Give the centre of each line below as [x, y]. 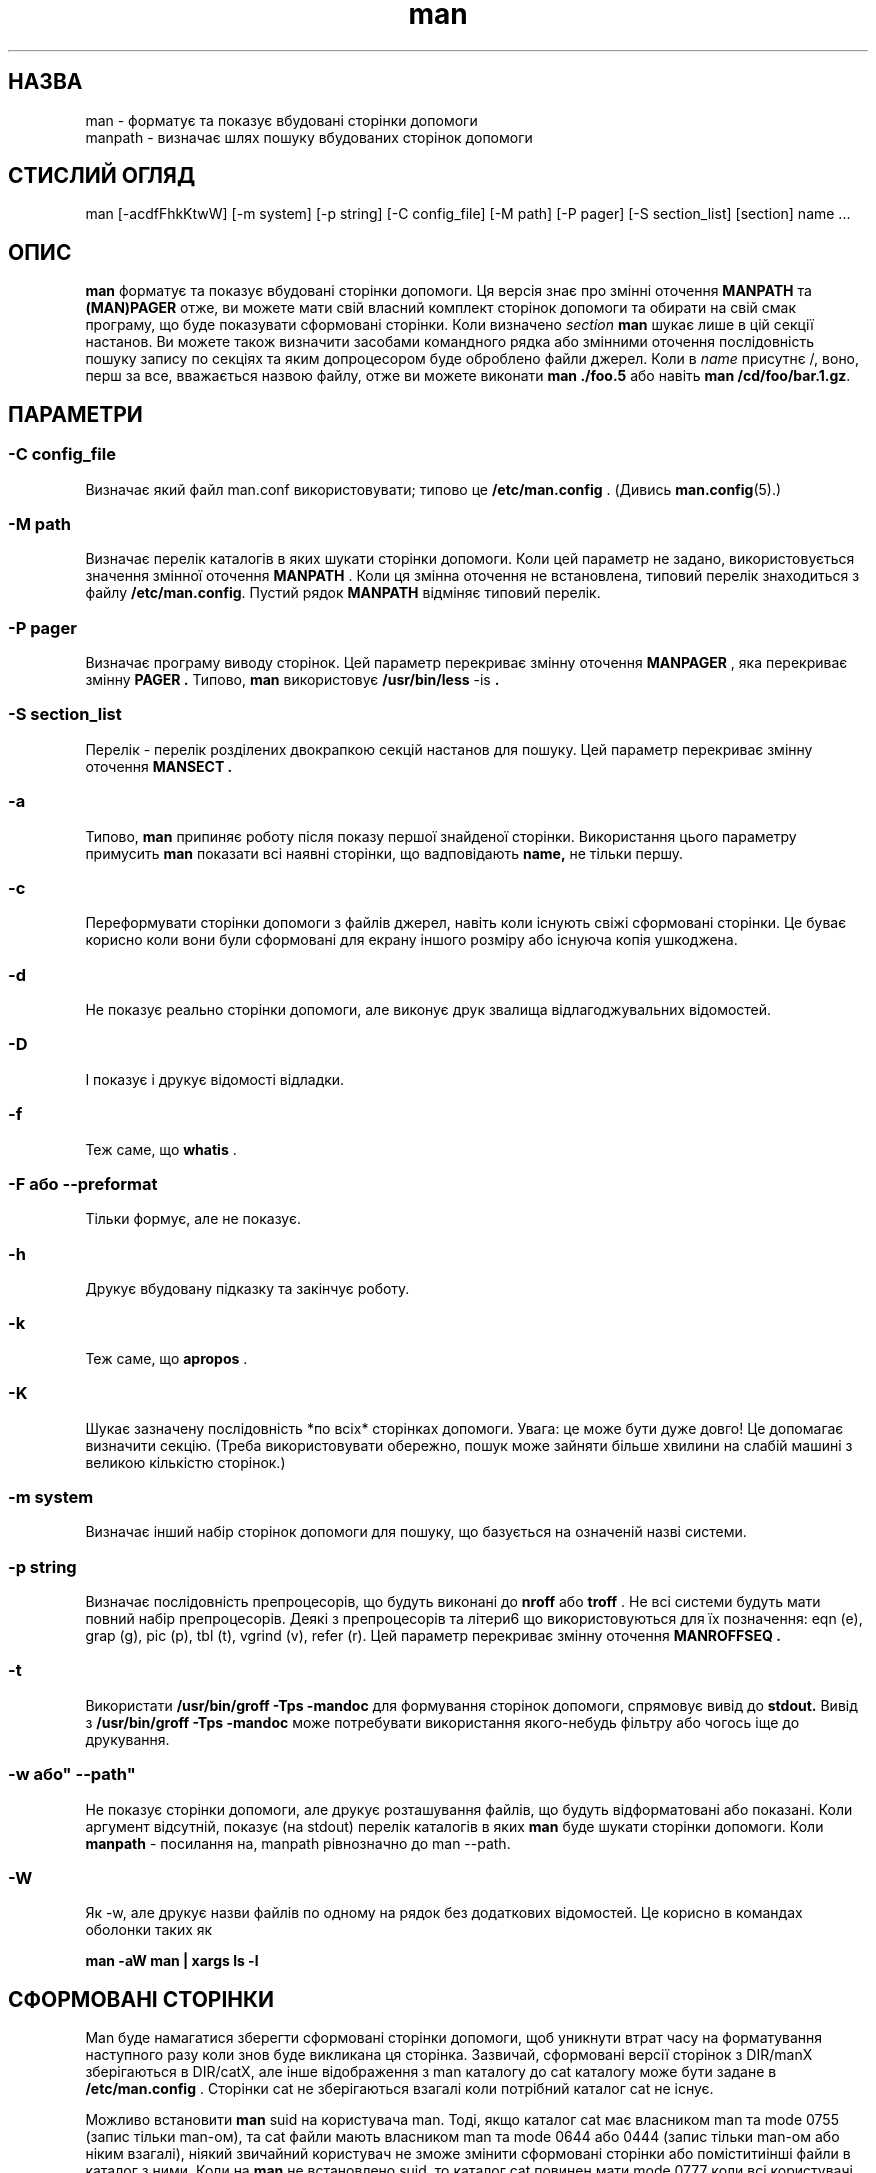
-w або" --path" [72, 1774]
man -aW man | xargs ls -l [172, 1961]
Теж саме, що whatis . [161, 1149]
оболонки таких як [149, 1930]
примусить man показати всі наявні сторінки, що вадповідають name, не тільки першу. [384, 853]
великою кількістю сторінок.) [185, 1462]
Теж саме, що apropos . [166, 1358]
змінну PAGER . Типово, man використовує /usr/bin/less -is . [292, 679]
